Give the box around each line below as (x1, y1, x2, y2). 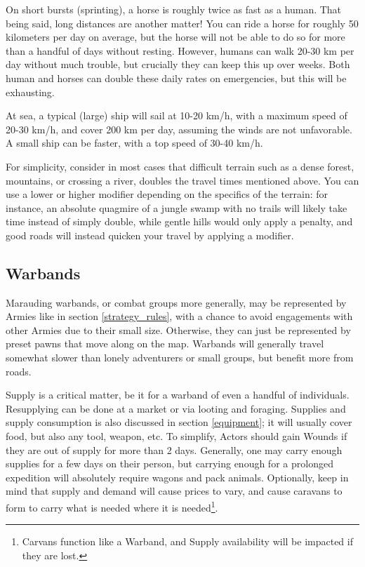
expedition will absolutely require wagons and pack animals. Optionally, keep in (6, 469, 349, 484)
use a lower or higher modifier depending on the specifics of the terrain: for (6, 187, 328, 201)
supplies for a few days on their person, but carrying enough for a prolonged (6, 456, 333, 471)
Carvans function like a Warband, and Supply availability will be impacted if (22, 534, 353, 549)
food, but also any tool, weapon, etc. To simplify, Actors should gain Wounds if (6, 429, 347, 443)
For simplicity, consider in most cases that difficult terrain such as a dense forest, (6, 159, 354, 173)
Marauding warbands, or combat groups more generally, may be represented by (6, 295, 347, 309)
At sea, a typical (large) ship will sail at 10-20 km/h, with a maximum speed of (6, 108, 347, 123)
